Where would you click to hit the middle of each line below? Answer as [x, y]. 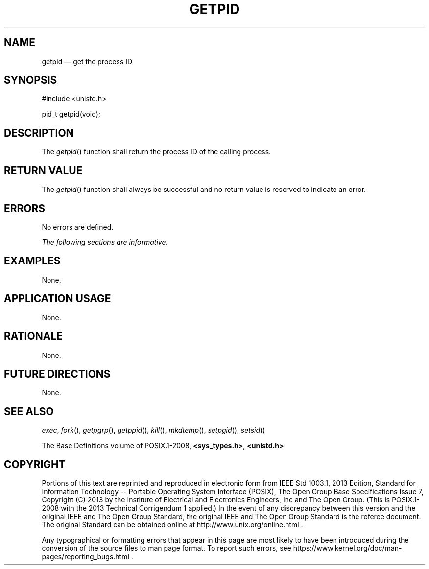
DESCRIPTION [39, 133]
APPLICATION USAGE [58, 299]
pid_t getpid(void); [71, 114]
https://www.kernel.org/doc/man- [347, 548]
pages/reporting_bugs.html [85, 557]
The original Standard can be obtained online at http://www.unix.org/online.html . [172, 525]
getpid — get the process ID [87, 61]
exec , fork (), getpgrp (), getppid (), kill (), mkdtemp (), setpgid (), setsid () [154, 430]
